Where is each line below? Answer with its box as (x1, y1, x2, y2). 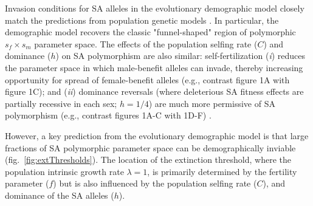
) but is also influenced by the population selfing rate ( (53, 177, 257, 190)
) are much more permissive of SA (148, 97, 275, 109)
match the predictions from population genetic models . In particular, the (5, 13, 279, 26)
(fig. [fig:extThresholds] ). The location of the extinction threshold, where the (5, 153, 291, 166)
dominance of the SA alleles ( (5, 188, 114, 201)
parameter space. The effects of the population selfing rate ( (34, 37, 258, 50)
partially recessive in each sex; (5, 97, 117, 109)
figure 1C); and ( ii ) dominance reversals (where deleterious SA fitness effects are (5, 85, 304, 98)
